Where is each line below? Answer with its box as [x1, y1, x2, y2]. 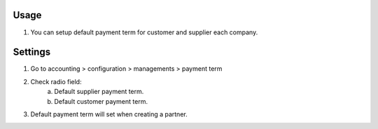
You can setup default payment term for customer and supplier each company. [30, 28, 258, 36]
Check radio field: [30, 77, 82, 86]
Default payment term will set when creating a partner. [30, 109, 188, 118]
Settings [13, 46, 51, 58]
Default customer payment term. [54, 97, 148, 105]
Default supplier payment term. [54, 88, 144, 96]
